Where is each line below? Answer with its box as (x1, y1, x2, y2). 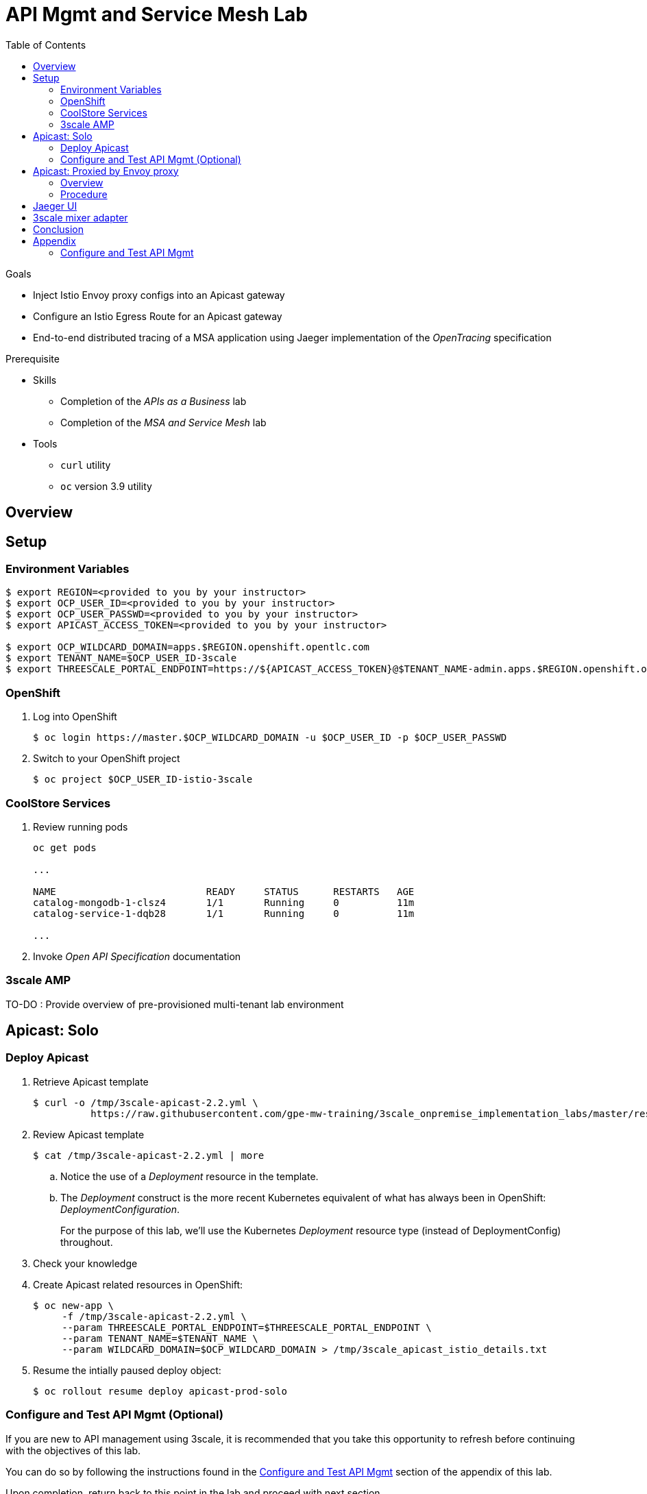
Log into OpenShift (33, 711, 117, 723)
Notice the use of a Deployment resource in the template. (60, 1170, 319, 1182)
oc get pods (33, 842, 97, 853)
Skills (33, 373, 57, 386)
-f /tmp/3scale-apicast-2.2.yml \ (62, 1310, 247, 1322)
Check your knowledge (33, 1257, 138, 1269)
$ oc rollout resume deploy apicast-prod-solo (33, 1385, 287, 1397)
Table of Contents (5, 38, 86, 51)
